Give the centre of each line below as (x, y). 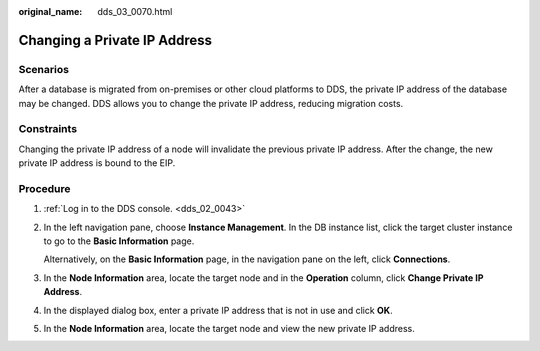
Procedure (44, 188)
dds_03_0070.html (135, 11)
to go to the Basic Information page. (119, 241)
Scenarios (44, 69)
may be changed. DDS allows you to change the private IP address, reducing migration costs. (211, 103)
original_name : (50, 11)
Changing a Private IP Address (115, 40)
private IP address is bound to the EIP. (97, 163)
